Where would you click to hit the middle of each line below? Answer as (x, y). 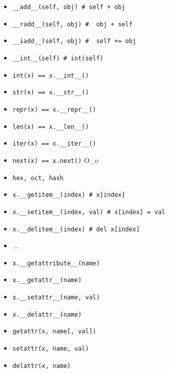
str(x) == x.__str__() (51, 93)
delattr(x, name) (42, 366)
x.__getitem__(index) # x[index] (69, 195)
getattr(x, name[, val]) (54, 332)
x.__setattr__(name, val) (56, 298)
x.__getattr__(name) (47, 280)
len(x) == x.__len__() (51, 127)
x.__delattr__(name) (47, 314)
